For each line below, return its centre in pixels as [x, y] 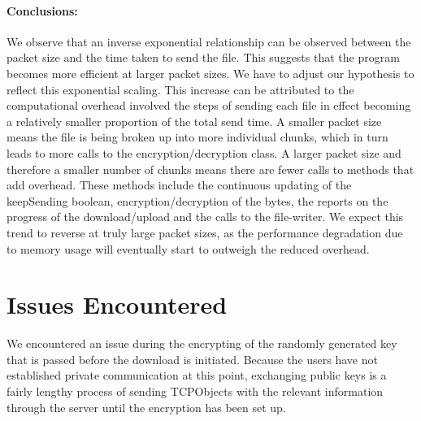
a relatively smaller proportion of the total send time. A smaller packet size [194, 121]
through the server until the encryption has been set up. [146, 407]
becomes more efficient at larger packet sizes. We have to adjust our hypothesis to [210, 73]
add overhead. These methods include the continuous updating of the [179, 185]
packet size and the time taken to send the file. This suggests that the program [203, 57]
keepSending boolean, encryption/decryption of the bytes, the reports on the [197, 200]
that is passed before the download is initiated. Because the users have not [192, 359]
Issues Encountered [117, 304]
